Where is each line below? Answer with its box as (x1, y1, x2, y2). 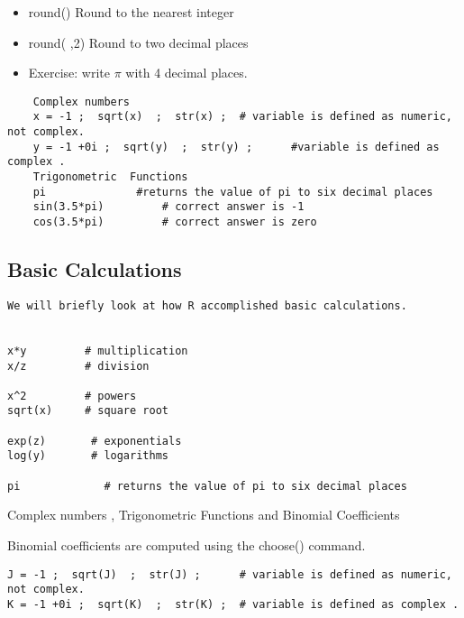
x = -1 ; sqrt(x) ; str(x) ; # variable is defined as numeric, (32, 110, 452, 124)
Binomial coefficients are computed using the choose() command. (7, 536, 366, 555)
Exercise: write (28, 63, 110, 82)
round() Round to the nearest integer (28, 3, 234, 21)
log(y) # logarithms (7, 449, 168, 463)
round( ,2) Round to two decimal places (28, 32, 249, 51)
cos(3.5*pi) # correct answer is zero (32, 216, 317, 229)
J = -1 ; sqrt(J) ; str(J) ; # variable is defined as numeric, (7, 567, 452, 581)
